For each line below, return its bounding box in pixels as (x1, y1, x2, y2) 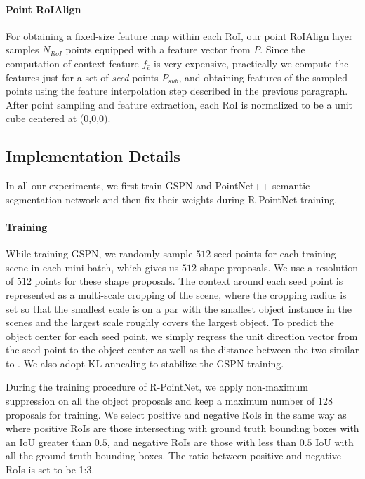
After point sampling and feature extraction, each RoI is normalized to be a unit (6, 97, 353, 112)
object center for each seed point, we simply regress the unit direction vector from (6, 328, 358, 343)
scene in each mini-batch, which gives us (6, 259, 179, 274)
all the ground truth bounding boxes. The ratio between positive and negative (6, 448, 341, 463)
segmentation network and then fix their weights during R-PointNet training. (6, 191, 338, 206)
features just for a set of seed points (6, 69, 159, 84)
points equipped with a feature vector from (65, 42, 251, 57)
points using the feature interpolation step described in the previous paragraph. (6, 83, 348, 98)
